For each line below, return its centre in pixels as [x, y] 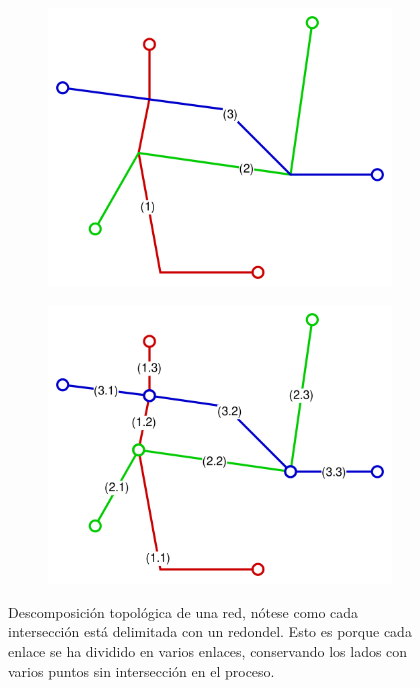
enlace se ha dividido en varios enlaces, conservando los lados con [208, 651]
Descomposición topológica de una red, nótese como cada [183, 611]
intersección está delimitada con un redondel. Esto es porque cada [210, 631]
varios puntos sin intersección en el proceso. [141, 670]
